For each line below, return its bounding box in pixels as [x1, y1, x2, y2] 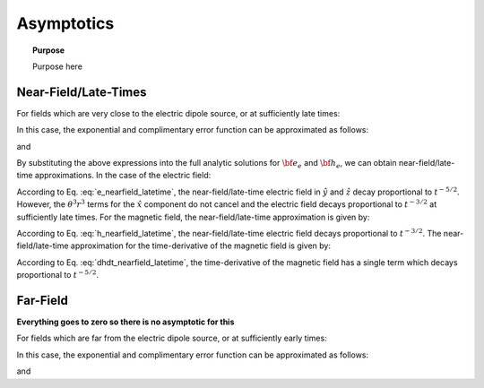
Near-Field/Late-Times [16, 84, 147, 99]
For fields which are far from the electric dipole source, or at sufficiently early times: [16, 332, 327, 344]
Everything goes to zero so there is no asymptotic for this [16, 316, 235, 327]
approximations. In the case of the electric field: [34, 170, 212, 181]
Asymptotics [16, 13, 115, 33]
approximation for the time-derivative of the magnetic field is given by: [70, 240, 332, 251]
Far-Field [16, 292, 69, 308]
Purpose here [32, 61, 82, 72]
